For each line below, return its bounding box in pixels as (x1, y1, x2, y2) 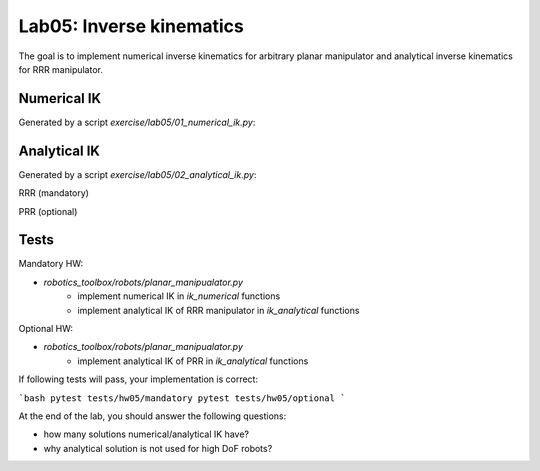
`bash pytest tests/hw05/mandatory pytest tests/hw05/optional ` (18, 392, 346, 404)
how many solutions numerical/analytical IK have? (43, 428, 250, 440)
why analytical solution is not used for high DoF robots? (43, 442, 273, 454)
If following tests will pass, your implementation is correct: (18, 373, 259, 385)
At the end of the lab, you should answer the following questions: (18, 410, 287, 422)
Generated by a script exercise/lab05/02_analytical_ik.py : (18, 168, 257, 180)
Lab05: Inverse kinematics (18, 15, 244, 37)
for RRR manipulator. (18, 63, 104, 75)
